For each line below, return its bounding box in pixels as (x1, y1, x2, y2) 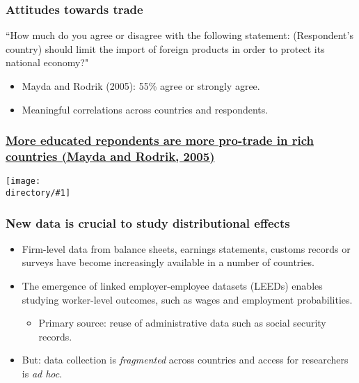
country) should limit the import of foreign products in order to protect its (6, 41, 325, 56)
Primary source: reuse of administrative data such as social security (38, 315, 326, 330)
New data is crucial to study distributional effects (6, 214, 290, 231)
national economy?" (6, 55, 89, 70)
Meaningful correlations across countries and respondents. (22, 102, 269, 116)
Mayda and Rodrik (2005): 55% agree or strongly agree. (22, 79, 260, 93)
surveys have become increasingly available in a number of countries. (22, 255, 314, 269)
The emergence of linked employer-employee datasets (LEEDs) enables (22, 279, 323, 293)
